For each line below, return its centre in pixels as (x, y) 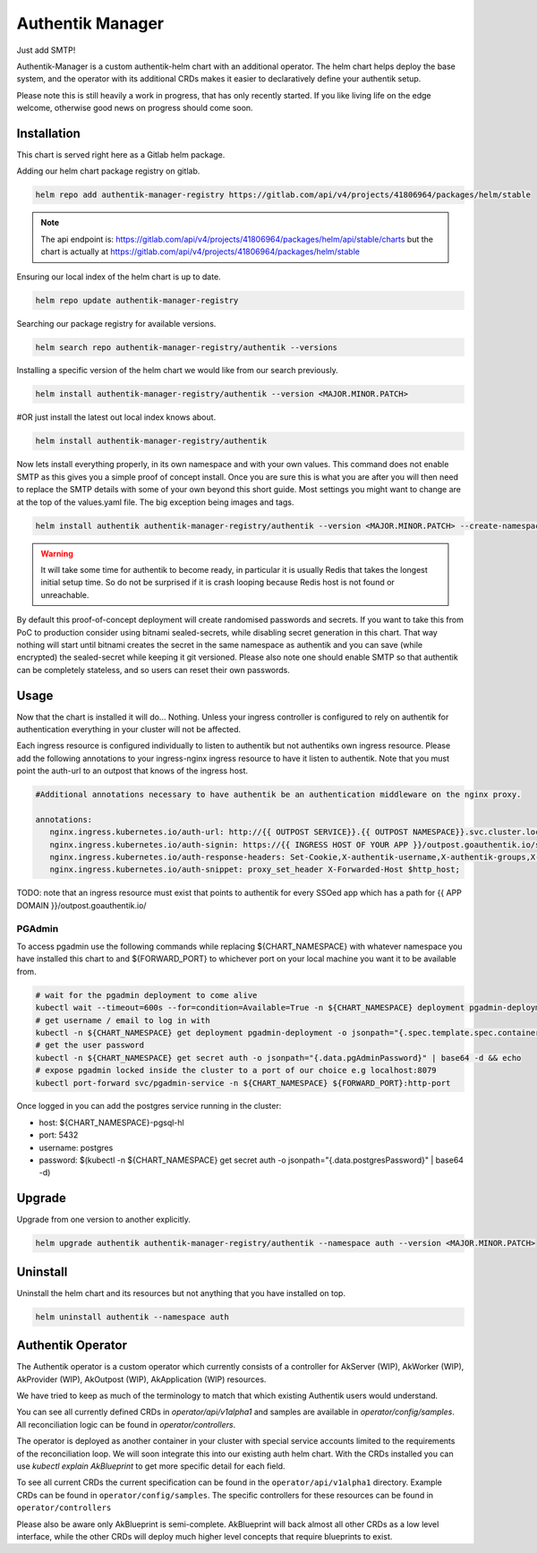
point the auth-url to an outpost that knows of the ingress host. (132, 771)
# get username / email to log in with (123, 1020)
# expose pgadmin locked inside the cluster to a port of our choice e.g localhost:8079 (236, 1071)
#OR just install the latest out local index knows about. (116, 417)
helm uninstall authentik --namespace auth (132, 1317)
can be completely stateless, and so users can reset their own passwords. (153, 670)
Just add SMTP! (46, 50)
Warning (57, 553)
